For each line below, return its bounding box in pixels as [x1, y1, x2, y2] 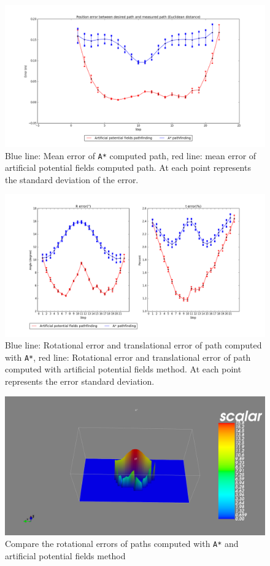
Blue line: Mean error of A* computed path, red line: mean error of [5, 149, 256, 162]
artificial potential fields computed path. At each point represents [5, 161, 251, 174]
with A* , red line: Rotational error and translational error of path [5, 350, 251, 363]
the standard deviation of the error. [5, 173, 139, 186]
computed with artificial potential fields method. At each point [5, 363, 242, 375]
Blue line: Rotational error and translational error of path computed [5, 339, 262, 352]
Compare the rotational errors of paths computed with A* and [5, 537, 239, 550]
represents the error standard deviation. [5, 374, 155, 387]
